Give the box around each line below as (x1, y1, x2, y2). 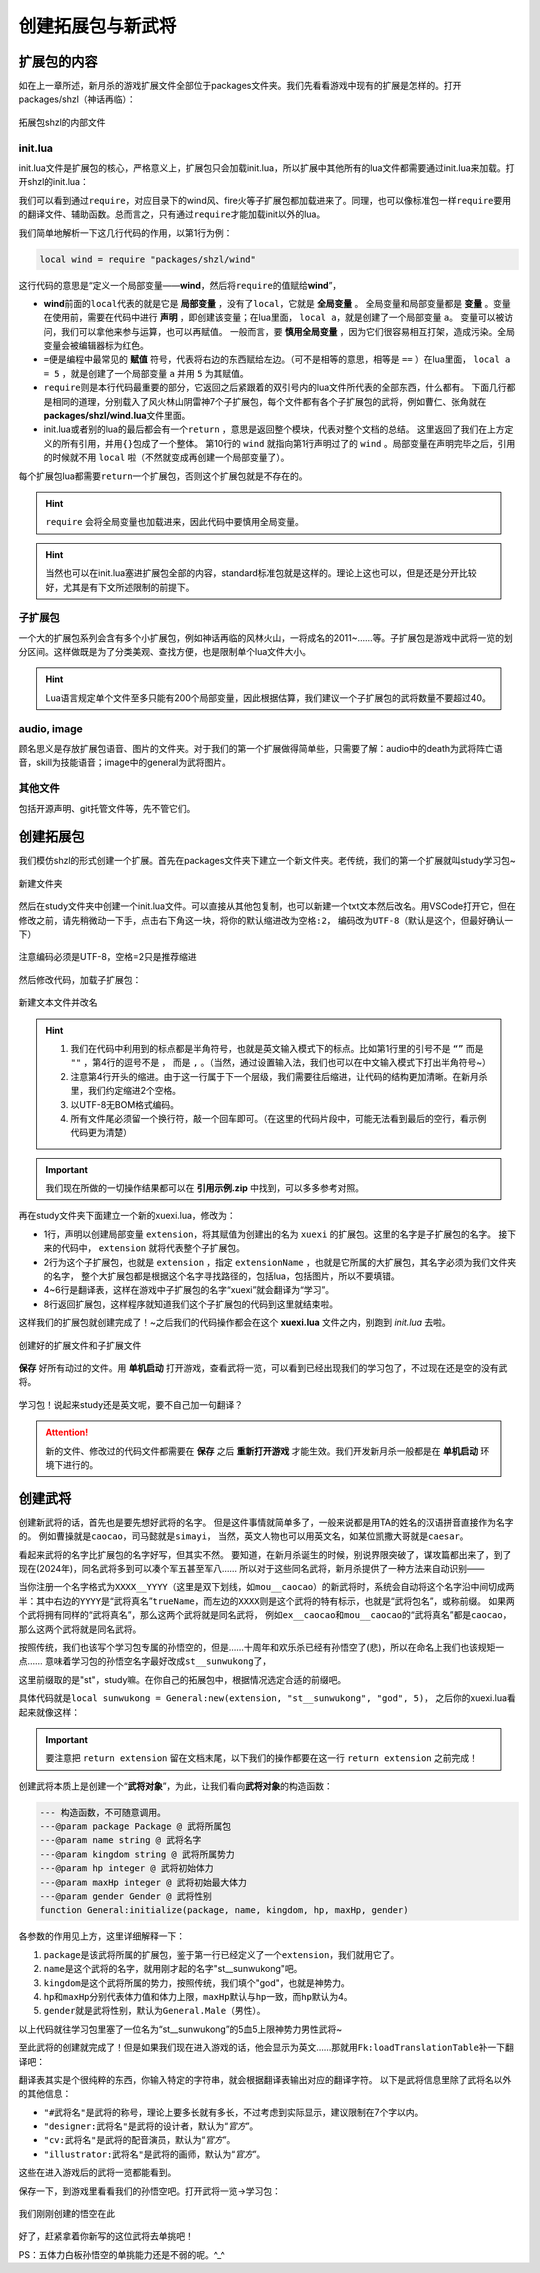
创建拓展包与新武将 (18, 15, 177, 37)
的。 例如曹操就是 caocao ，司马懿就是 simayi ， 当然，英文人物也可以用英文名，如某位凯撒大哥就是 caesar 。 (18, 1530, 469, 1542)
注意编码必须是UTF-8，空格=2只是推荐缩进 (18, 951, 197, 963)
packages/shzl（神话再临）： (18, 93, 137, 105)
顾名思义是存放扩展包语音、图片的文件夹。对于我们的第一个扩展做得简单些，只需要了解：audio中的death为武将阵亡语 (18, 743, 504, 754)
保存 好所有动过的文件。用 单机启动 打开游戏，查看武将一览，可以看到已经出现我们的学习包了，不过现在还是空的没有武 (18, 1361, 508, 1374)
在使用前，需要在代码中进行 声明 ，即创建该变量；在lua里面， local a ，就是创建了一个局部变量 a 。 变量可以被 (43, 311, 505, 324)
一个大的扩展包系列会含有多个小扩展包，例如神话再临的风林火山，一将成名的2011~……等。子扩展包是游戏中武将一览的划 (18, 631, 514, 644)
